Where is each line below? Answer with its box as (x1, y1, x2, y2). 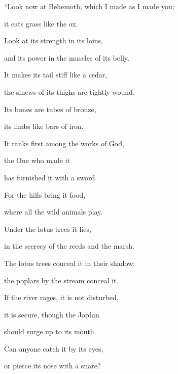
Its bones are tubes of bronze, (4, 103, 96, 114)
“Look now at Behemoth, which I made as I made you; (4, 1, 174, 11)
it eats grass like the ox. (4, 18, 78, 29)
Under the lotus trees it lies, (4, 223, 91, 234)
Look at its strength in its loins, (4, 35, 103, 46)
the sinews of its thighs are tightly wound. (4, 86, 135, 97)
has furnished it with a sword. (4, 172, 97, 182)
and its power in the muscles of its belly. (4, 52, 129, 63)
